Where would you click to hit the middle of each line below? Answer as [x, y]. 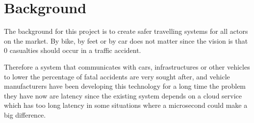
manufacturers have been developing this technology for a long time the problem [125, 86]
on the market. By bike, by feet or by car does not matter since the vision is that [126, 40]
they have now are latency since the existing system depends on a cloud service [123, 95]
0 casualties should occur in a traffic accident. [73, 50]
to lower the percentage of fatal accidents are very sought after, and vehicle [117, 76]
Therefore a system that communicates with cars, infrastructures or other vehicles [127, 66]
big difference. [25, 114]
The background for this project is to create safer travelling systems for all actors [126, 31]
